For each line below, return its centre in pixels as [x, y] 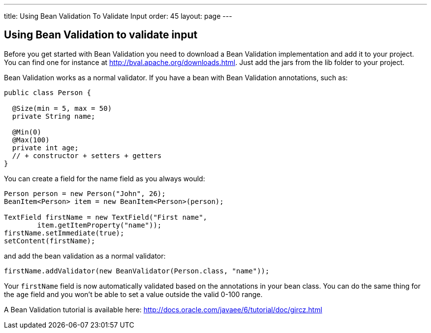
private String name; [54, 116]
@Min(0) [27, 132]
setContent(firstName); [50, 241]
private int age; [45, 148]
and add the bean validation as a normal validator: [85, 256]
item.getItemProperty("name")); [99, 225]
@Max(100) [31, 140]
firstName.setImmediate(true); [64, 233]
